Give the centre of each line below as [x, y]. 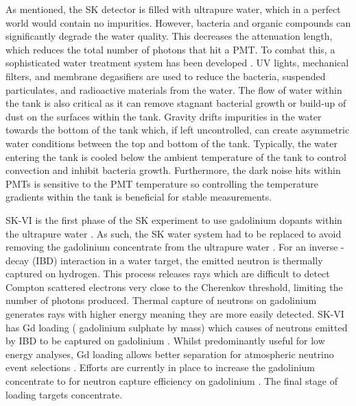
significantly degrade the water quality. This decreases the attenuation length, [169, 36]
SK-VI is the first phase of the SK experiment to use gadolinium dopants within [174, 219]
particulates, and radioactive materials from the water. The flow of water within [174, 89]
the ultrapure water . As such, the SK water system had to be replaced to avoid [174, 233]
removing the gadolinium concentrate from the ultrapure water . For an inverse [172, 247]
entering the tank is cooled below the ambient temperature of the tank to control [176, 156]
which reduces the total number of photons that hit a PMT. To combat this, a [170, 49]
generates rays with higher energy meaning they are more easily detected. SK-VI [175, 314]
